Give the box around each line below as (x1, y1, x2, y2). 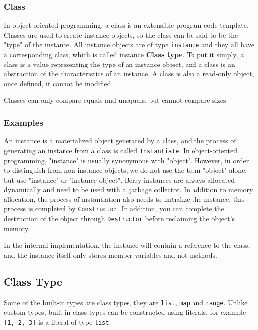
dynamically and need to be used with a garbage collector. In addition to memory (4, 184, 253, 195)
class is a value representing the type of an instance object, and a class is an (4, 59, 235, 69)
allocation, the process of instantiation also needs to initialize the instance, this (4, 194, 245, 204)
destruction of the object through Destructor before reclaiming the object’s (4, 213, 235, 224)
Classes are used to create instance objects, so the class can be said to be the (4, 29, 238, 40)
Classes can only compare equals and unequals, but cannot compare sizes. (4, 95, 228, 105)
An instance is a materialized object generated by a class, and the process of (4, 135, 236, 146)
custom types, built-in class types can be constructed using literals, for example (4, 307, 246, 317)
